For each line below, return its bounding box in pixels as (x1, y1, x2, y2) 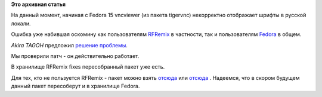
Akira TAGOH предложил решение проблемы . (11, 41, 128, 48)
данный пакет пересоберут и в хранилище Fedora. (11, 83, 140, 90)
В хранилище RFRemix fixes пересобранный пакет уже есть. (11, 63, 165, 70)
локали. (11, 20, 31, 27)
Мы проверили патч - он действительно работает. (11, 52, 140, 59)
